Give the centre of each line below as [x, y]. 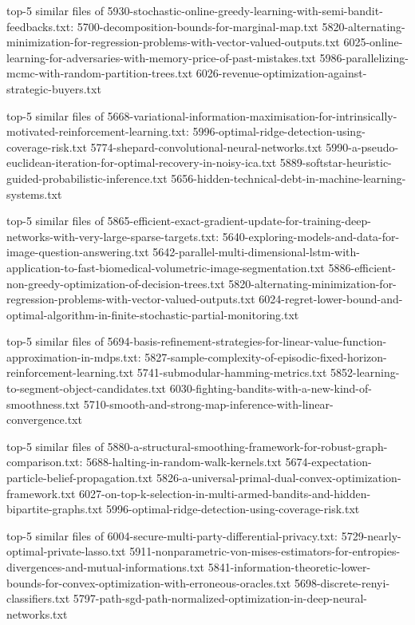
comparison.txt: [45, 462]
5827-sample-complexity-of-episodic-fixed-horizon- [266, 356]
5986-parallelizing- [364, 57]
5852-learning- [365, 372]
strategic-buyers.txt [54, 88]
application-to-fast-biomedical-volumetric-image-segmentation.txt [166, 267]
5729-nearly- [371, 535]
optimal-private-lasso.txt [66, 551]
